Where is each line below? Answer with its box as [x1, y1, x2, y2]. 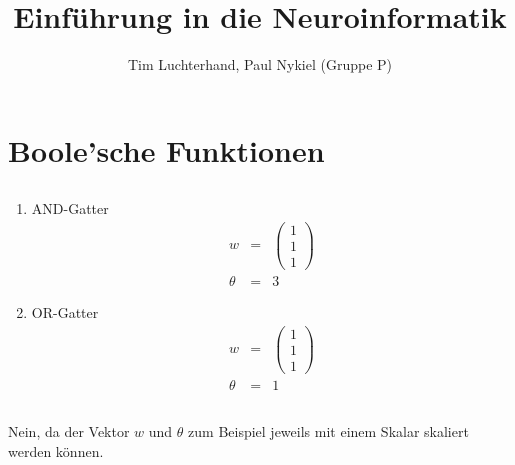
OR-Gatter [31, 302, 99, 323]
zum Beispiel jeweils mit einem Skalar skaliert [188, 421, 469, 442]
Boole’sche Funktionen [8, 129, 325, 170]
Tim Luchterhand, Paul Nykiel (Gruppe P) [127, 54, 393, 75]
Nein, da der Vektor [8, 421, 130, 442]
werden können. [8, 440, 104, 461]
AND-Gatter [31, 198, 109, 219]
